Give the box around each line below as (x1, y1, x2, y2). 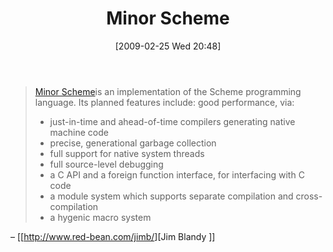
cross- (295, 190, 323, 202)
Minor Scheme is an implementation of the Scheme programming (34, 85, 302, 97)
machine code (49, 126, 109, 138)
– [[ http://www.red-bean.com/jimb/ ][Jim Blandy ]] (10, 230, 216, 242)
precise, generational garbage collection (49, 137, 217, 149)
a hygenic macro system (49, 211, 152, 223)
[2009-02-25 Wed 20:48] (114, 40, 222, 52)
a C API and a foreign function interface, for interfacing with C (49, 168, 305, 181)
